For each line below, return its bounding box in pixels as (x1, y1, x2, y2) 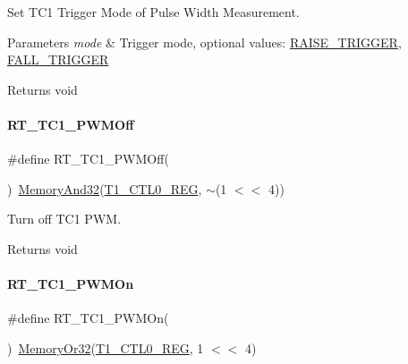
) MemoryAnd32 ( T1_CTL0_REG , (7, 179, 202, 198)
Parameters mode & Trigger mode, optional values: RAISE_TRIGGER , (7, 32, 402, 51)
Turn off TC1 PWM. (7, 209, 122, 228)
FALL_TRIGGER (7, 50, 109, 69)
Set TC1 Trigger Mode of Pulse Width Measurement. (7, 3, 300, 21)
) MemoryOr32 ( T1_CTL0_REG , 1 (7, 338, 204, 357)
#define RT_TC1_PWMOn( (7, 309, 169, 327)
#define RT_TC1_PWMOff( (7, 149, 169, 168)
